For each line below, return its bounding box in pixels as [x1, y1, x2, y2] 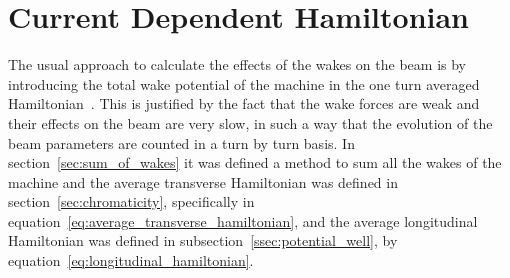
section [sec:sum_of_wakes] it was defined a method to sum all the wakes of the [8, 152, 502, 173]
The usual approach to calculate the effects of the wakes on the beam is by [8, 54, 466, 75]
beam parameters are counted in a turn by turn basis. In [8, 132, 355, 153]
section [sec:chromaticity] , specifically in [8, 191, 255, 212]
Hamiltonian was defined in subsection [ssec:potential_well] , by [8, 230, 398, 251]
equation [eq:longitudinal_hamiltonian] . [8, 250, 254, 271]
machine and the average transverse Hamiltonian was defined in [8, 171, 398, 192]
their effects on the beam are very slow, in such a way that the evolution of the [8, 112, 493, 133]
